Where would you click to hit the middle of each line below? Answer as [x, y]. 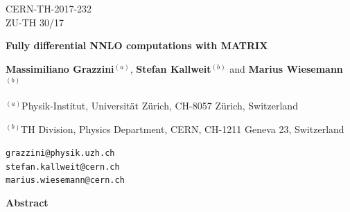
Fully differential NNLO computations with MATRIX [137, 45]
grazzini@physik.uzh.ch [60, 153]
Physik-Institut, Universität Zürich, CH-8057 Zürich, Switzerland [160, 105]
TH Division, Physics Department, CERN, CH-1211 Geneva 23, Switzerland [183, 129]
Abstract [27, 203]
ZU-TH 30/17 [35, 22]
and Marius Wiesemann [286, 68]
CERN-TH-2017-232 [49, 8]
